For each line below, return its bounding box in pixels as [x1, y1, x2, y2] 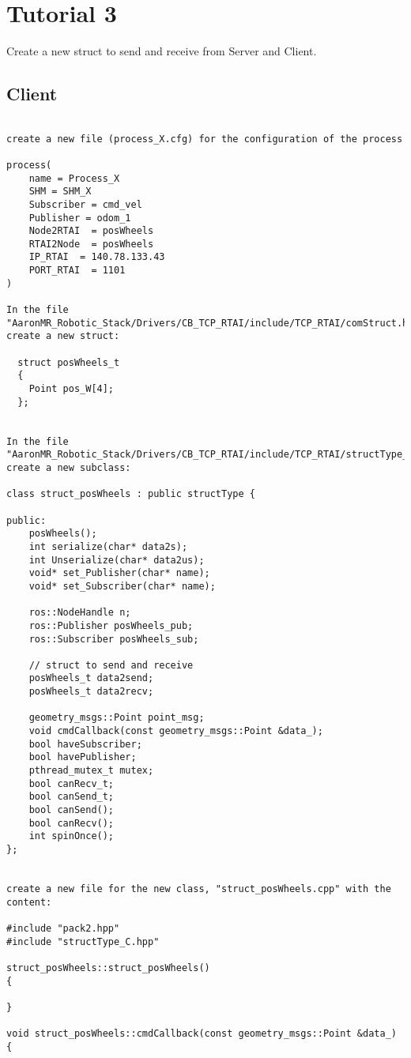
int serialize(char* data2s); [28, 540, 188, 552]
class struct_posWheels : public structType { [6, 488, 255, 500]
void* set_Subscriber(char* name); [28, 580, 216, 592]
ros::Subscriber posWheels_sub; [28, 633, 199, 645]
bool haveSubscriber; [28, 738, 142, 750]
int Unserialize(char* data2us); [28, 554, 205, 566]
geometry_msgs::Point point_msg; [28, 712, 205, 724]
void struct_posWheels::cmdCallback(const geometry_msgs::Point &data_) [6, 1028, 397, 1040]
